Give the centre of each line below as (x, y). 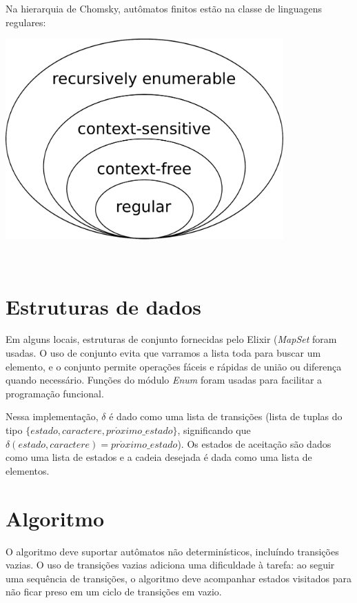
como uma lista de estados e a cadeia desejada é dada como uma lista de (159, 457)
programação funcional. (55, 393)
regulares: (26, 22)
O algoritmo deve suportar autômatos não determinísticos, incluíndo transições (172, 551)
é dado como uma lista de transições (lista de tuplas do (226, 416)
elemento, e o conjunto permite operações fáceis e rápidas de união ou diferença (174, 366)
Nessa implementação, (52, 416)
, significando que (214, 430)
